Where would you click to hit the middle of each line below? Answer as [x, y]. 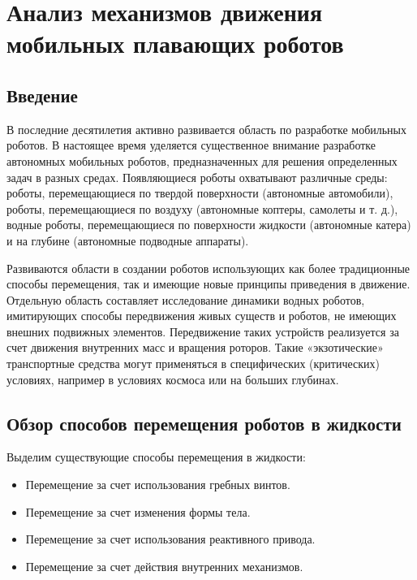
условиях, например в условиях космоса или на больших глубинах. [173, 379]
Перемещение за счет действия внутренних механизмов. [164, 566]
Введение [42, 95]
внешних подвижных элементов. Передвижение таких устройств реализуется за [203, 331]
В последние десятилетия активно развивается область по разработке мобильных [207, 129]
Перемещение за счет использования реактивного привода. [170, 539]
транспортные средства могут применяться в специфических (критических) [193, 364]
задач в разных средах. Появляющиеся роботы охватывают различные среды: [197, 177]
